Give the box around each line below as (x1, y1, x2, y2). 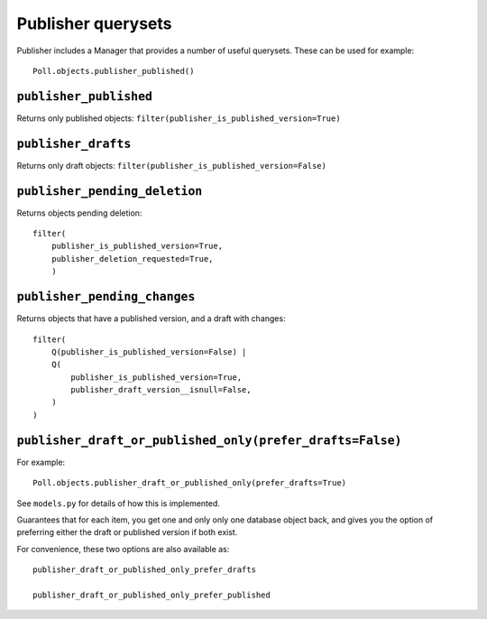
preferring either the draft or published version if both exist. (16, 527, 238, 538)
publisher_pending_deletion (16, 183, 203, 199)
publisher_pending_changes (16, 290, 196, 304)
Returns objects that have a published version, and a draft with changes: (16, 313, 286, 324)
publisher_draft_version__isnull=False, (70, 384, 252, 395)
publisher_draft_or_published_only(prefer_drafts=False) (16, 433, 402, 448)
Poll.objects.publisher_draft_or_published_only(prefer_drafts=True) (32, 478, 347, 488)
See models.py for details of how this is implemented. (16, 497, 221, 509)
